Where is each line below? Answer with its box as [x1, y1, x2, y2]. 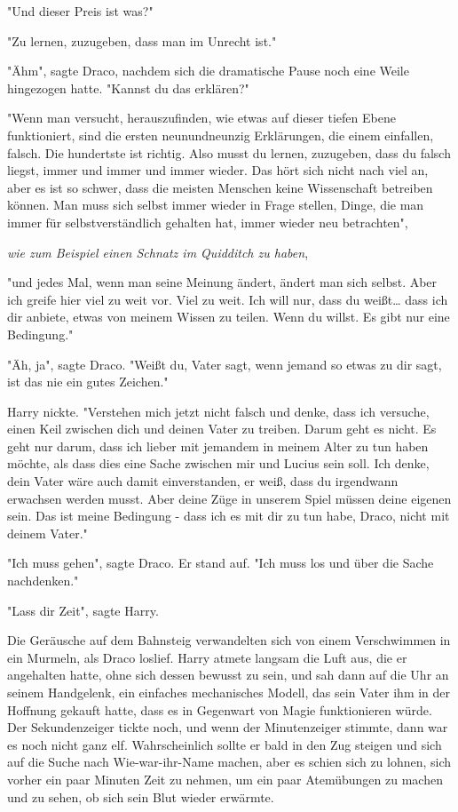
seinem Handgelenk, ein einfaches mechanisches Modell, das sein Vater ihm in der [7, 683, 451, 701]
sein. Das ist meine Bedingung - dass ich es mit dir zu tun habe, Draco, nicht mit [7, 506, 450, 525]
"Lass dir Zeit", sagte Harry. [7, 601, 159, 619]
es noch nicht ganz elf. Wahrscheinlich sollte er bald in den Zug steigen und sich [7, 735, 442, 753]
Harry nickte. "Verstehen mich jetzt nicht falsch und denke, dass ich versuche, [7, 402, 430, 420]
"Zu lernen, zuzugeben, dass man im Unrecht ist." [7, 31, 277, 50]
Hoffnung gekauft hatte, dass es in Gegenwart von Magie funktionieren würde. [7, 700, 432, 719]
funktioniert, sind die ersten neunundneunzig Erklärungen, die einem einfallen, [7, 125, 434, 144]
